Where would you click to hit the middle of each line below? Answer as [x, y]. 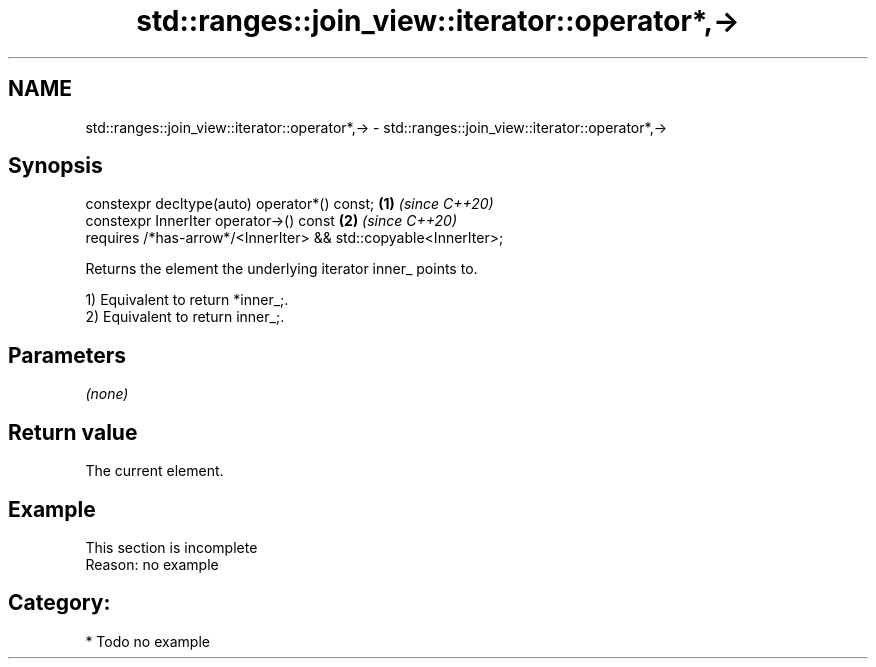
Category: [59, 603]
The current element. [154, 471]
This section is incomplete [171, 547]
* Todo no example [147, 641]
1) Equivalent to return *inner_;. [187, 300]
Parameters [67, 355]
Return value [73, 432]
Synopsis [55, 166]
